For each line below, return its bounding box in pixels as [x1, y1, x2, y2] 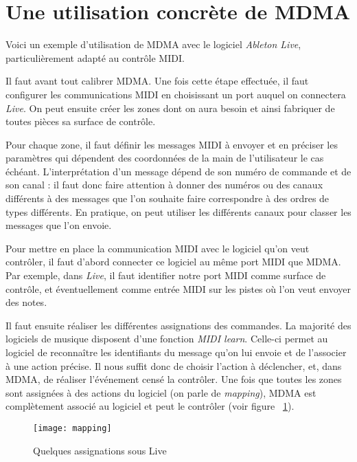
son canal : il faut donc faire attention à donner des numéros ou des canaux [5, 177, 323, 192]
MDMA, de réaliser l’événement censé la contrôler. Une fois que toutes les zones [5, 372, 342, 386]
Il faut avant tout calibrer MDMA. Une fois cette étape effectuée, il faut [5, 74, 309, 88]
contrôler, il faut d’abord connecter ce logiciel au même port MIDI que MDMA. [5, 254, 341, 269]
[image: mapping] [33, 423, 112, 433]
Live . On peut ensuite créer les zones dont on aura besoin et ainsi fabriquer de [5, 100, 335, 115]
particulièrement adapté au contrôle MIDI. [5, 50, 185, 65]
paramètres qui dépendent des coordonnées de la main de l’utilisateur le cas [5, 151, 324, 165]
